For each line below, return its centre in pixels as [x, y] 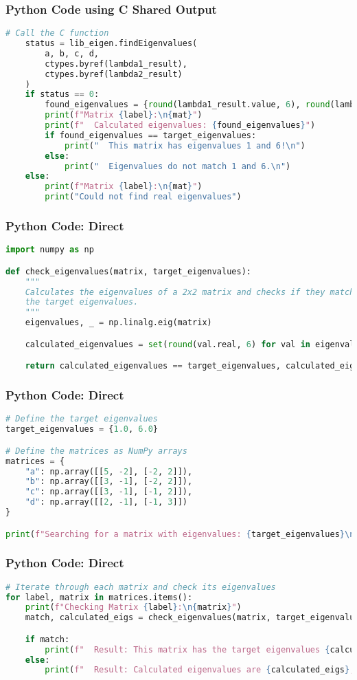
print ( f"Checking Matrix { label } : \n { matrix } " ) [133, 607]
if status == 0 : [62, 95]
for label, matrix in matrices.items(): [99, 597]
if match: [47, 639]
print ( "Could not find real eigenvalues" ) [143, 197]
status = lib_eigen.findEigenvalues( [111, 44]
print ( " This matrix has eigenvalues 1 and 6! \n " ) [185, 145]
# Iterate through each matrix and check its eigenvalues [141, 587]
